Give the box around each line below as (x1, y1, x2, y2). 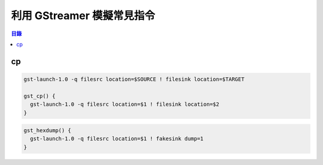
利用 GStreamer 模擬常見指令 (11, 9, 156, 22)
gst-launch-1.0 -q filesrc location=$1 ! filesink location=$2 (30, 101, 220, 108)
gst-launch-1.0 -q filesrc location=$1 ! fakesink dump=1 (30, 135, 204, 142)
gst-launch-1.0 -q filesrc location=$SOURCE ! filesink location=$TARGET (23, 75, 245, 82)
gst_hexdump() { (23, 127, 72, 134)
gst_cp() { (23, 93, 56, 99)
